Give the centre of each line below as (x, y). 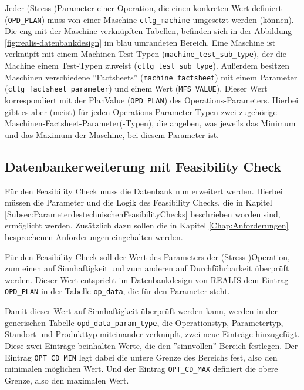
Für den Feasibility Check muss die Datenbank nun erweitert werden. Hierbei (144, 191)
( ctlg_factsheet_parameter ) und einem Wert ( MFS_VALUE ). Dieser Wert (136, 88)
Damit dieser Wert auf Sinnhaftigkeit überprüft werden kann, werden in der (141, 311)
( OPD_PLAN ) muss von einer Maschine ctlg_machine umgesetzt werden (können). (149, 19)
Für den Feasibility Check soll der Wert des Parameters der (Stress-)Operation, (148, 256)
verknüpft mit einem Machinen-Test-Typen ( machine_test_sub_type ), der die (146, 54)
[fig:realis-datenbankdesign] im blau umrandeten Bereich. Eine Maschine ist (140, 42)
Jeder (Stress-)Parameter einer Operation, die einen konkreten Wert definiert (143, 8)
